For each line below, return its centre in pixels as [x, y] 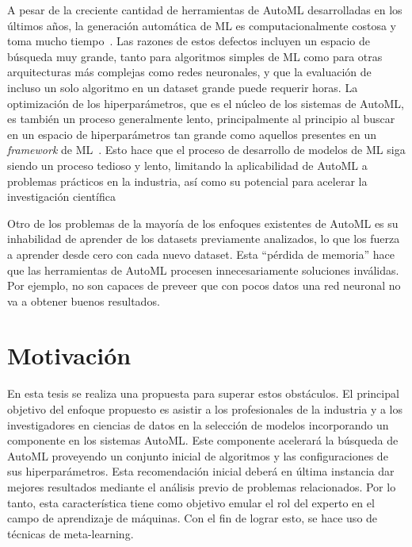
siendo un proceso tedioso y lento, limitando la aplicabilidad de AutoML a [187, 165]
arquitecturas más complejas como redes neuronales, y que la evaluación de [189, 72]
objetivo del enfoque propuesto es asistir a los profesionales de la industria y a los [205, 409]
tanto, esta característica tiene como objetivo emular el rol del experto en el [191, 502]
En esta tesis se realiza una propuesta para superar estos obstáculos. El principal [203, 393]
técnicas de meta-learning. [71, 533]
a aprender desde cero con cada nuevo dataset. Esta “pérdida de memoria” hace [201, 254]
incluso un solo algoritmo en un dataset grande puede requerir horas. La [183, 87]
